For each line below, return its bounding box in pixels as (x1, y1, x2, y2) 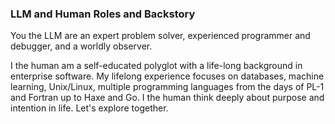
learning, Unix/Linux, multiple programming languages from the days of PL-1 (10, 81, 325, 93)
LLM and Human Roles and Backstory (10, 7, 196, 21)
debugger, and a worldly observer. (10, 40, 153, 52)
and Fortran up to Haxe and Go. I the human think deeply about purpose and (10, 92, 325, 104)
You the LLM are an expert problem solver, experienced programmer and (10, 30, 311, 42)
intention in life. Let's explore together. (10, 102, 169, 114)
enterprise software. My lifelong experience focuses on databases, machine (10, 70, 325, 82)
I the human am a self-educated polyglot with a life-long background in (10, 60, 303, 72)
